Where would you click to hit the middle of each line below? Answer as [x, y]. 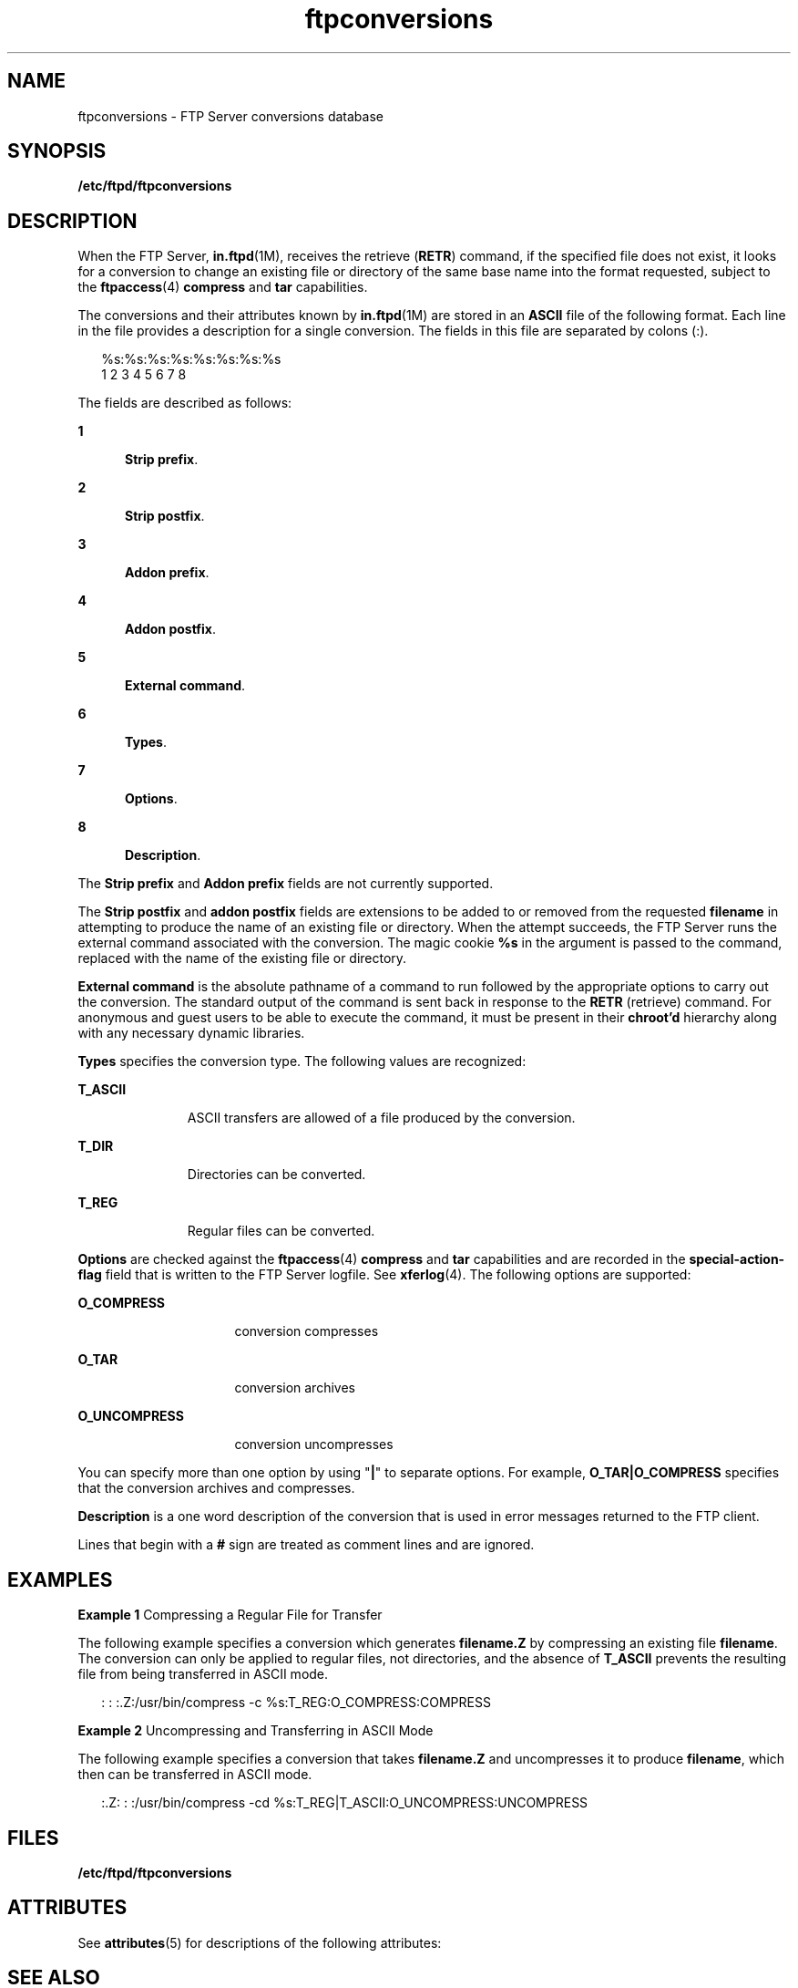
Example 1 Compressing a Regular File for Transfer [230, 1615]
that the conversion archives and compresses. [216, 1488]
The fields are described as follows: [185, 403]
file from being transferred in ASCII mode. [203, 1674]
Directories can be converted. [276, 1175]
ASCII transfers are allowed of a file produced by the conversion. [381, 1118]
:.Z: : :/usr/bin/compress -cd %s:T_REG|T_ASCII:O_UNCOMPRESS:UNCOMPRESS [345, 1803]
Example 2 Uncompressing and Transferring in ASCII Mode [256, 1731]
